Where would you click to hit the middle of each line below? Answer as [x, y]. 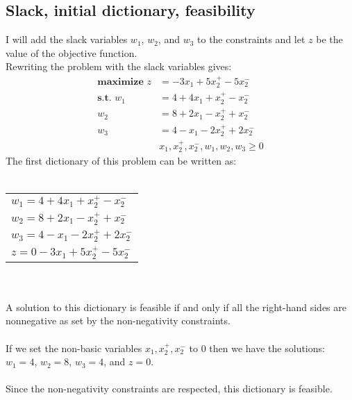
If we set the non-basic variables [74, 348]
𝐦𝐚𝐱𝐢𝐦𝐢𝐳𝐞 [120, 82]
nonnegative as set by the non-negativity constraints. [118, 320]
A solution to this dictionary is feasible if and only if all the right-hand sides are [176, 307]
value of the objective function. [72, 52]
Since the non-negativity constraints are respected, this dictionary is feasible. [169, 389]
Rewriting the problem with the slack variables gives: [119, 66]
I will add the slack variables [67, 39]
